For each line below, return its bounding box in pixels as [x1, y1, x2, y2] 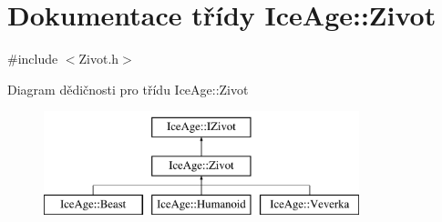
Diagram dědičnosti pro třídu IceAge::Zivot [7, 79, 249, 98]
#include [7, 49, 58, 68]
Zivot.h [78, 49, 119, 68]
